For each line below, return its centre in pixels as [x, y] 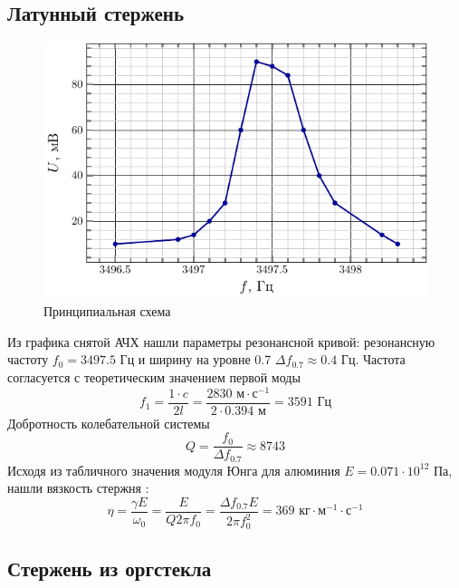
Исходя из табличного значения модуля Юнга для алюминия [174, 470]
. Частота [380, 359]
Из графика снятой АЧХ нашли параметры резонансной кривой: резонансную [221, 341]
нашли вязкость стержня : [78, 488]
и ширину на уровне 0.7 [205, 359]
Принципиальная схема [107, 311]
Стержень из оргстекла [110, 569]
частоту [28, 359]
